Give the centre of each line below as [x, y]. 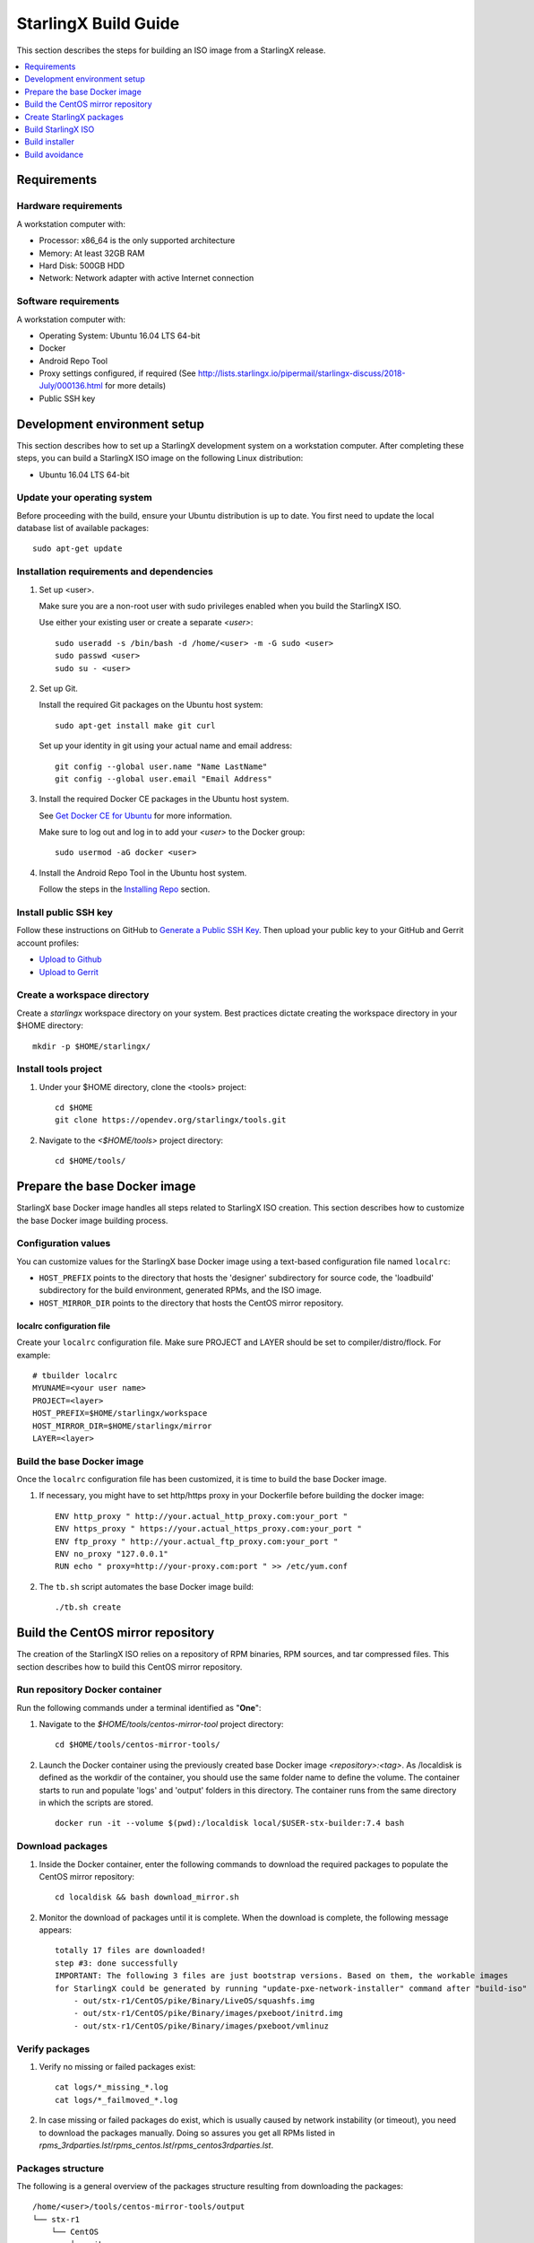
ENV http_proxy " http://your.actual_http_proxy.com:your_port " [202, 1516]
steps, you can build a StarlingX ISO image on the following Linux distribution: [160, 458]
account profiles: [48, 943]
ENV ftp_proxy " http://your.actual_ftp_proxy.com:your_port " [197, 1541]
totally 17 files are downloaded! [130, 1951]
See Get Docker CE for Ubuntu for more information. [136, 816]
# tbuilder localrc [75, 1375]
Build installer [50, 142]
